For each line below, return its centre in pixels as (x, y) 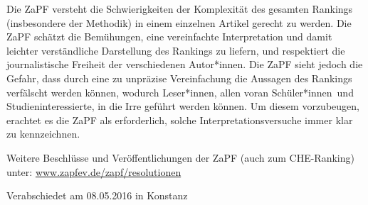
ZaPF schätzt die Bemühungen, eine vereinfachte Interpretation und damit (169, 37)
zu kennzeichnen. (43, 134)
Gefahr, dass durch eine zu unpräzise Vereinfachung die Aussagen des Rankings (179, 78)
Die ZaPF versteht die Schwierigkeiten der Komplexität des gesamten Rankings (180, 9)
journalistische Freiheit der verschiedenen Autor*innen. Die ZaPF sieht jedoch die (185, 64)
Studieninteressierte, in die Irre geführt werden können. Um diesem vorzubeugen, (183, 106)
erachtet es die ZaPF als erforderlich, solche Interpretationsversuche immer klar (180, 120)
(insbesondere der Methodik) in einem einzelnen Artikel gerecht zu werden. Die (179, 22)
